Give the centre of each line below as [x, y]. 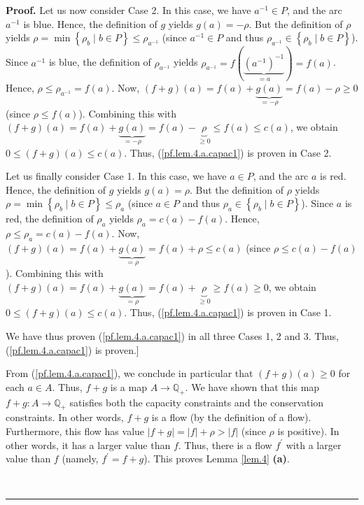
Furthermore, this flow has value [75, 431]
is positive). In [308, 431]
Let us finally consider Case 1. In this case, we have [116, 176]
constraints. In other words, [65, 417]
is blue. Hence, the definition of [90, 23]
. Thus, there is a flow [225, 444]
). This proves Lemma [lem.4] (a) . [217, 458]
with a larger [314, 444]
